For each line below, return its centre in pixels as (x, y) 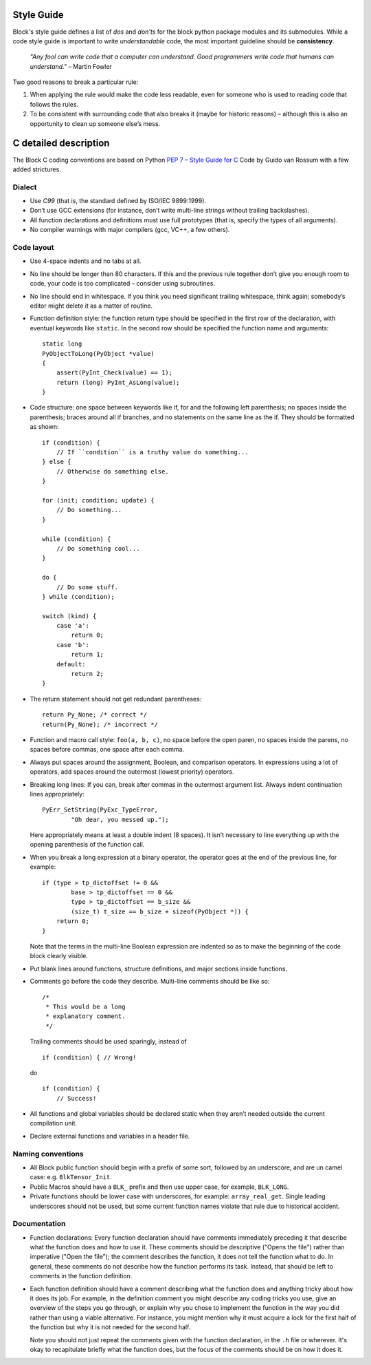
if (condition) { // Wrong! (89, 1057)
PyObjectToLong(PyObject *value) (98, 353)
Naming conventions (48, 1154)
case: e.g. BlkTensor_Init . (71, 1177)
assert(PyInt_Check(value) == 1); (114, 373)
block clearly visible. (59, 956)
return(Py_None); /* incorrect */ (100, 724)
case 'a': (72, 626)
